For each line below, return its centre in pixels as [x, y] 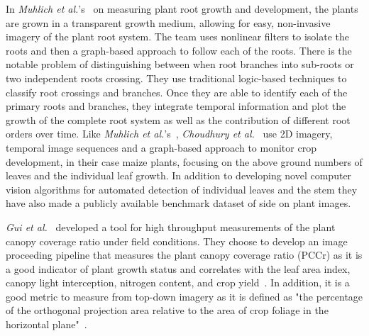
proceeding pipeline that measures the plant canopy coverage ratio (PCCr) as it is [184, 255]
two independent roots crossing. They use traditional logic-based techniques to [176, 78]
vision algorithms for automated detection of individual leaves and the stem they [182, 189]
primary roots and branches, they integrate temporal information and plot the [176, 106]
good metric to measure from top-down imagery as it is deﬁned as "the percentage [184, 296]
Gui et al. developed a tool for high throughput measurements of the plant [171, 226]
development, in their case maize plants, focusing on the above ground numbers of [184, 161]
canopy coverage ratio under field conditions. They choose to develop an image [177, 241]
